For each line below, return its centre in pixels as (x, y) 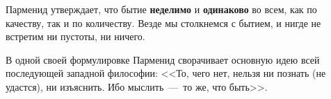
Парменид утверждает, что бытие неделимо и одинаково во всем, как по (161, 9)
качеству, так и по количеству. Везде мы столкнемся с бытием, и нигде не (163, 22)
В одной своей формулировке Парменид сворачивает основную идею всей (163, 59)
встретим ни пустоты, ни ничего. (75, 36)
